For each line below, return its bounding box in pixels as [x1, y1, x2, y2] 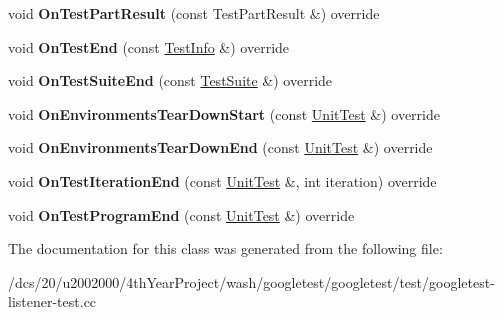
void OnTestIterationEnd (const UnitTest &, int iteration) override [8, 170, 437, 191]
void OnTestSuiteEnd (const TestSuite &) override [8, 70, 333, 91]
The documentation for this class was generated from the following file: [8, 238, 443, 259]
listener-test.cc [8, 291, 97, 312]
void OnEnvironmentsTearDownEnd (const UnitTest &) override [8, 137, 433, 158]
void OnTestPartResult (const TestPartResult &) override [8, 3, 380, 23]
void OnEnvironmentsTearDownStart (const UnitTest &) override [8, 103, 440, 124]
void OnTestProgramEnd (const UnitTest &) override [8, 204, 355, 225]
